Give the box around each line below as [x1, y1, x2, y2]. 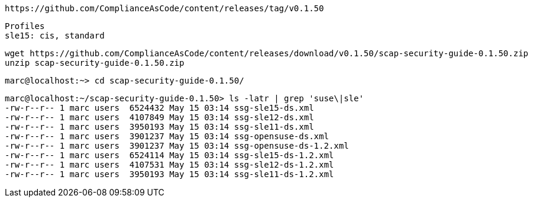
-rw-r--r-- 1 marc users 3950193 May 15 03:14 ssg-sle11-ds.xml [5, 122, 314, 132]
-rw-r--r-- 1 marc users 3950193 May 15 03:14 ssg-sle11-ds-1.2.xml [5, 169, 334, 179]
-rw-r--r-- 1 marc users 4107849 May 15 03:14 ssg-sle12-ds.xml [5, 113, 314, 122]
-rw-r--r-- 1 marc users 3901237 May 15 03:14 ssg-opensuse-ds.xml [5, 132, 329, 141]
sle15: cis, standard [5, 31, 105, 40]
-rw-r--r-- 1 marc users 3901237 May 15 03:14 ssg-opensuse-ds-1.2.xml [5, 141, 349, 150]
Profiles [5, 21, 45, 31]
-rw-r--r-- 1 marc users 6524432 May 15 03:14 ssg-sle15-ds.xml [5, 103, 314, 113]
